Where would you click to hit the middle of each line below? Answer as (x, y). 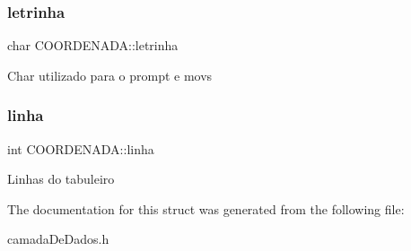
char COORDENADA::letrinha (93, 45)
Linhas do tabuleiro (61, 179)
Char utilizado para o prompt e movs (110, 75)
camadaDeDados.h (58, 239)
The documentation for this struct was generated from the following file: (206, 208)
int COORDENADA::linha (81, 148)
